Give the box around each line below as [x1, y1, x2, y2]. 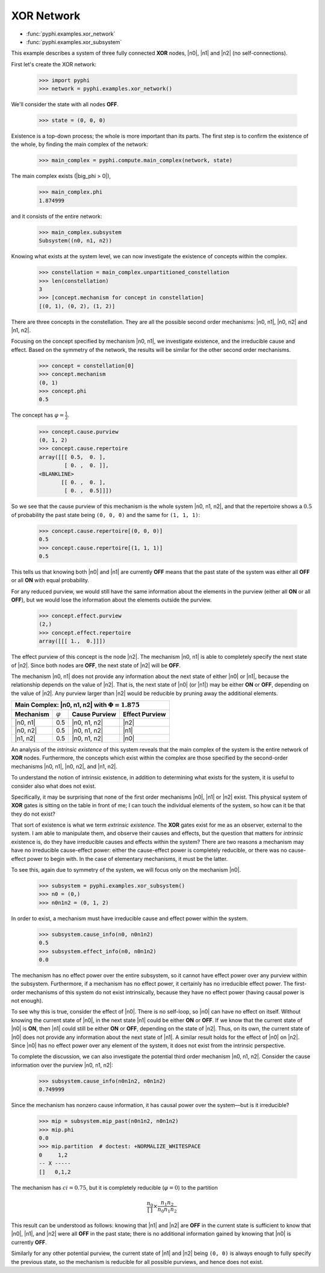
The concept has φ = [11, 411, 64, 419]
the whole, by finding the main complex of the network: [11, 141, 149, 148]
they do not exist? [11, 810, 55, 817]
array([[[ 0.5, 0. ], [39, 453, 106, 460]
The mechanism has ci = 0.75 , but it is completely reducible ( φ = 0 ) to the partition [11, 1184, 218, 1191]
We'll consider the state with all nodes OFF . [11, 101, 119, 108]
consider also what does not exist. [11, 782, 96, 790]
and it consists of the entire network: [11, 212, 102, 220]
